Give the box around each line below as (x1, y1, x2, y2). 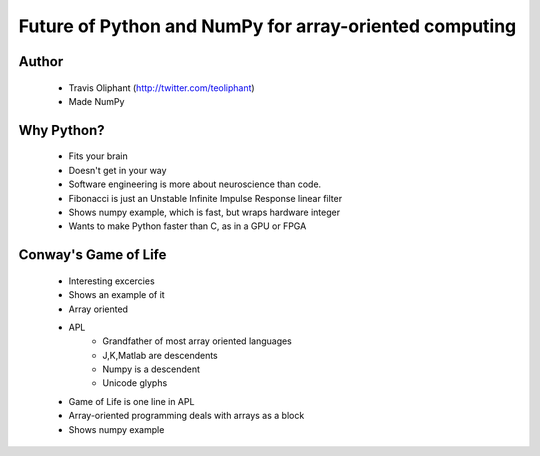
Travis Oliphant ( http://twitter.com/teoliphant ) (68, 81, 255, 94)
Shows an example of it (68, 289, 165, 301)
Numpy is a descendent (102, 363, 200, 375)
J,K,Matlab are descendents (102, 349, 219, 361)
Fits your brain (68, 150, 129, 162)
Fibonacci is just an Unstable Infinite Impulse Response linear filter (68, 192, 343, 204)
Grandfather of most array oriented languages (102, 335, 292, 347)
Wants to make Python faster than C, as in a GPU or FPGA (68, 220, 307, 232)
